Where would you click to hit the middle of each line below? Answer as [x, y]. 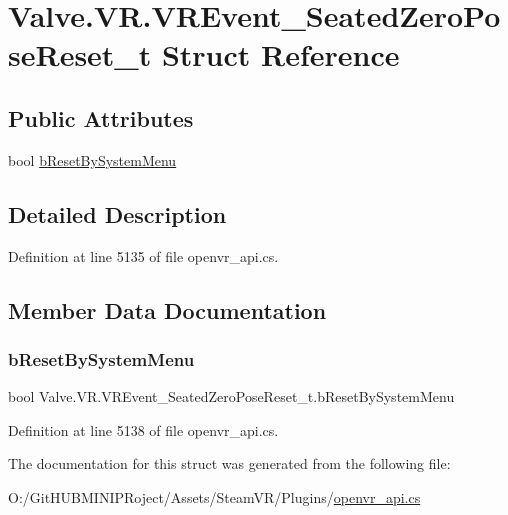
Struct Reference [280, 54]
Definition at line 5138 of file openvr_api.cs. [143, 429]
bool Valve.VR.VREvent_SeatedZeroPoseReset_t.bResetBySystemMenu [231, 396]
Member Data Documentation [167, 309]
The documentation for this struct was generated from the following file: [229, 463]
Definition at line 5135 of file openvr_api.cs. [143, 255]
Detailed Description [117, 213]
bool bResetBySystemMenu [92, 159]
